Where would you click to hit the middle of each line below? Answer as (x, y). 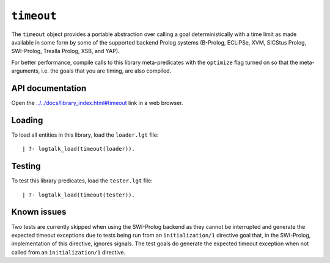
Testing (26, 166)
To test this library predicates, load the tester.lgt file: (82, 181)
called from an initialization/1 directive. (68, 252)
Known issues (39, 212)
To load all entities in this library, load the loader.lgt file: (85, 135)
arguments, (26, 71)
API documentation (49, 88)
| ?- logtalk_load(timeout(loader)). (79, 149)
